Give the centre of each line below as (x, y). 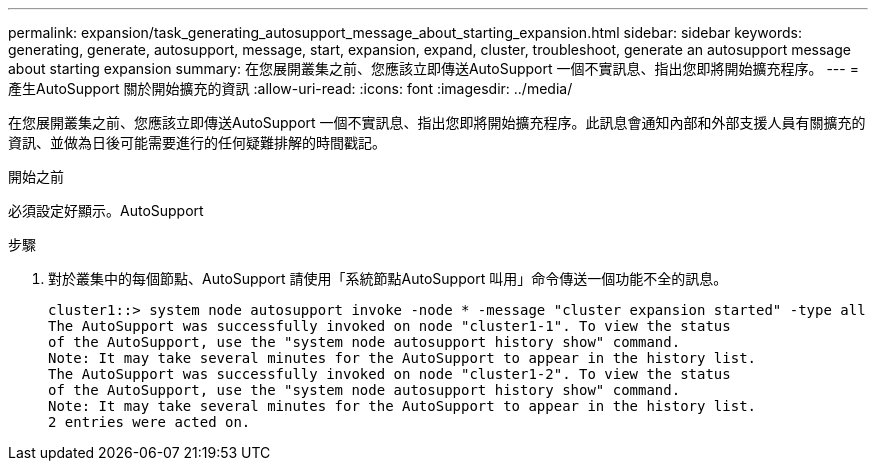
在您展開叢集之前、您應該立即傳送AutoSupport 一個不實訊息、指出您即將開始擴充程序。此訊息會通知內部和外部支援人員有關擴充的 (437, 122)
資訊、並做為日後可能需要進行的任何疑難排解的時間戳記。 (197, 142)
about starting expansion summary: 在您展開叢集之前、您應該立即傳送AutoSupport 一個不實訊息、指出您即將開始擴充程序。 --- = (433, 68)
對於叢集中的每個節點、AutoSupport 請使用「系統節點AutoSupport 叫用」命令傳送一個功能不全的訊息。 (388, 278)
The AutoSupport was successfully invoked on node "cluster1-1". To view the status (389, 326)
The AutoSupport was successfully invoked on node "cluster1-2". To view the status (389, 374)
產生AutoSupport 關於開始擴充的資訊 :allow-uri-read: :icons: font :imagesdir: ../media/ (290, 88)
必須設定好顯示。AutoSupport (106, 210)
